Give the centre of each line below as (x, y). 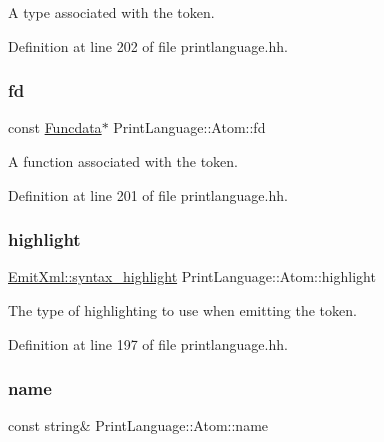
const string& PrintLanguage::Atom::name (138, 425)
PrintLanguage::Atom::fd (189, 127)
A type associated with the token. (111, 12)
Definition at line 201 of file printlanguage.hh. (148, 194)
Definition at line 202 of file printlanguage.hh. (148, 45)
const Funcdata (55, 127)
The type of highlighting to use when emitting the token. (182, 310)
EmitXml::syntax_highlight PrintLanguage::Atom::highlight (192, 276)
